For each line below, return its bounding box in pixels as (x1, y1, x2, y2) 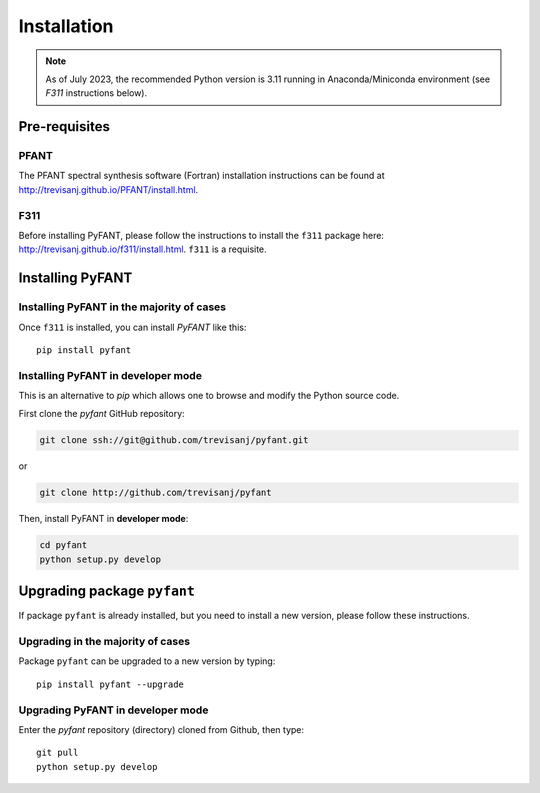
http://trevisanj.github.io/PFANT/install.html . (18, 183, 199, 195)
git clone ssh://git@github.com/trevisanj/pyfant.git (39, 435, 309, 446)
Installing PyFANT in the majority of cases (18, 300, 227, 314)
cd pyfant (39, 540, 88, 551)
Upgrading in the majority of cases (18, 635, 190, 649)
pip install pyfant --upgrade (36, 678, 185, 690)
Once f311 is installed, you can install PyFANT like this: (18, 321, 247, 333)
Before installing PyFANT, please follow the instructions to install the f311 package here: (18, 230, 385, 242)
